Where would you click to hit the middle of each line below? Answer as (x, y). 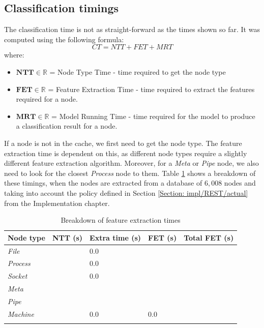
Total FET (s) (209, 237)
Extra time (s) (115, 237)
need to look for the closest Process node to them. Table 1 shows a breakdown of (130, 173)
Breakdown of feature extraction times (121, 220)
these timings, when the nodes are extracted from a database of (103, 183)
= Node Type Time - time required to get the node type (138, 71)
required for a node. (47, 99)
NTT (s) (67, 237)
